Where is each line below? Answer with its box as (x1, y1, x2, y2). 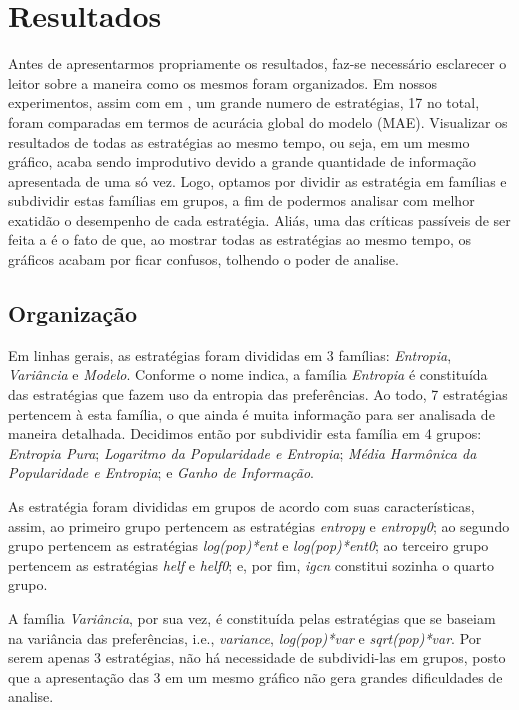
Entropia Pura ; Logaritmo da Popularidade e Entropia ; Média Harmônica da (8, 442, 477, 463)
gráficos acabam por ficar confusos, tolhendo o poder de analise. (8, 249, 399, 270)
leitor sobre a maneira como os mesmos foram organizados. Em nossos (8, 72, 438, 93)
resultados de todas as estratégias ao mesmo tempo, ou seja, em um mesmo (8, 131, 470, 152)
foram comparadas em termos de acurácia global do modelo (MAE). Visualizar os (8, 111, 508, 132)
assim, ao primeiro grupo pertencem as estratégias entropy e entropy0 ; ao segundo (8, 515, 510, 536)
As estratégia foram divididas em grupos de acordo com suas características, (8, 496, 475, 517)
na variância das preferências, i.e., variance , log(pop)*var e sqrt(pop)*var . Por (8, 627, 482, 648)
